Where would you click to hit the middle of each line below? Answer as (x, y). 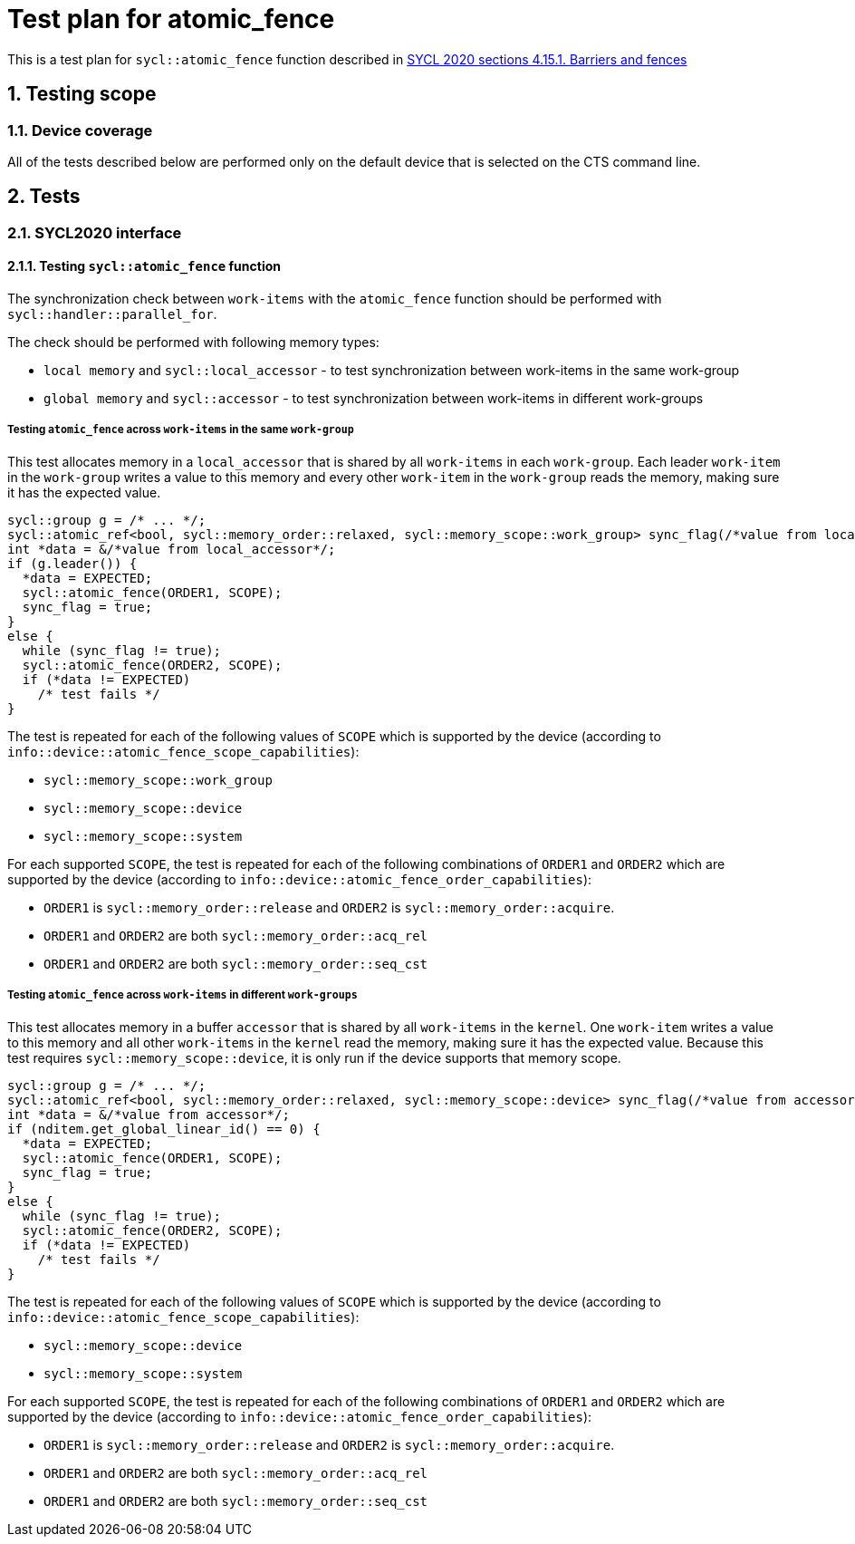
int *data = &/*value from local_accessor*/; (172, 549)
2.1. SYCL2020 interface (95, 232)
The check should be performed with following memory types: (193, 343)
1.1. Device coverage (80, 130)
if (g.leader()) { (72, 563)
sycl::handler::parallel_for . (112, 314)
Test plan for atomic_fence (171, 19)
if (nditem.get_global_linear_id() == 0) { (164, 1129)
